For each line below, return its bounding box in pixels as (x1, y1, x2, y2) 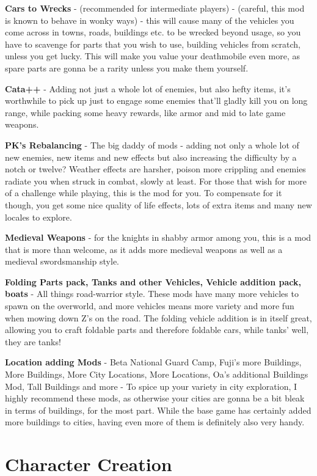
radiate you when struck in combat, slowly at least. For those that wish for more (5, 174, 307, 187)
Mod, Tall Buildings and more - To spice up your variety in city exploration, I (5, 379, 297, 392)
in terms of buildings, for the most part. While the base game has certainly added (5, 403, 312, 416)
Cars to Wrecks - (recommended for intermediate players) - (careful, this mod (5, 2, 305, 14)
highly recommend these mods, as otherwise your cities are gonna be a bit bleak (5, 392, 305, 405)
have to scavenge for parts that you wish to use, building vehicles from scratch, (5, 37, 301, 50)
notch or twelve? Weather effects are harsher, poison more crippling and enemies (5, 163, 306, 175)
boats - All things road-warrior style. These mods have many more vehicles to (5, 287, 299, 300)
